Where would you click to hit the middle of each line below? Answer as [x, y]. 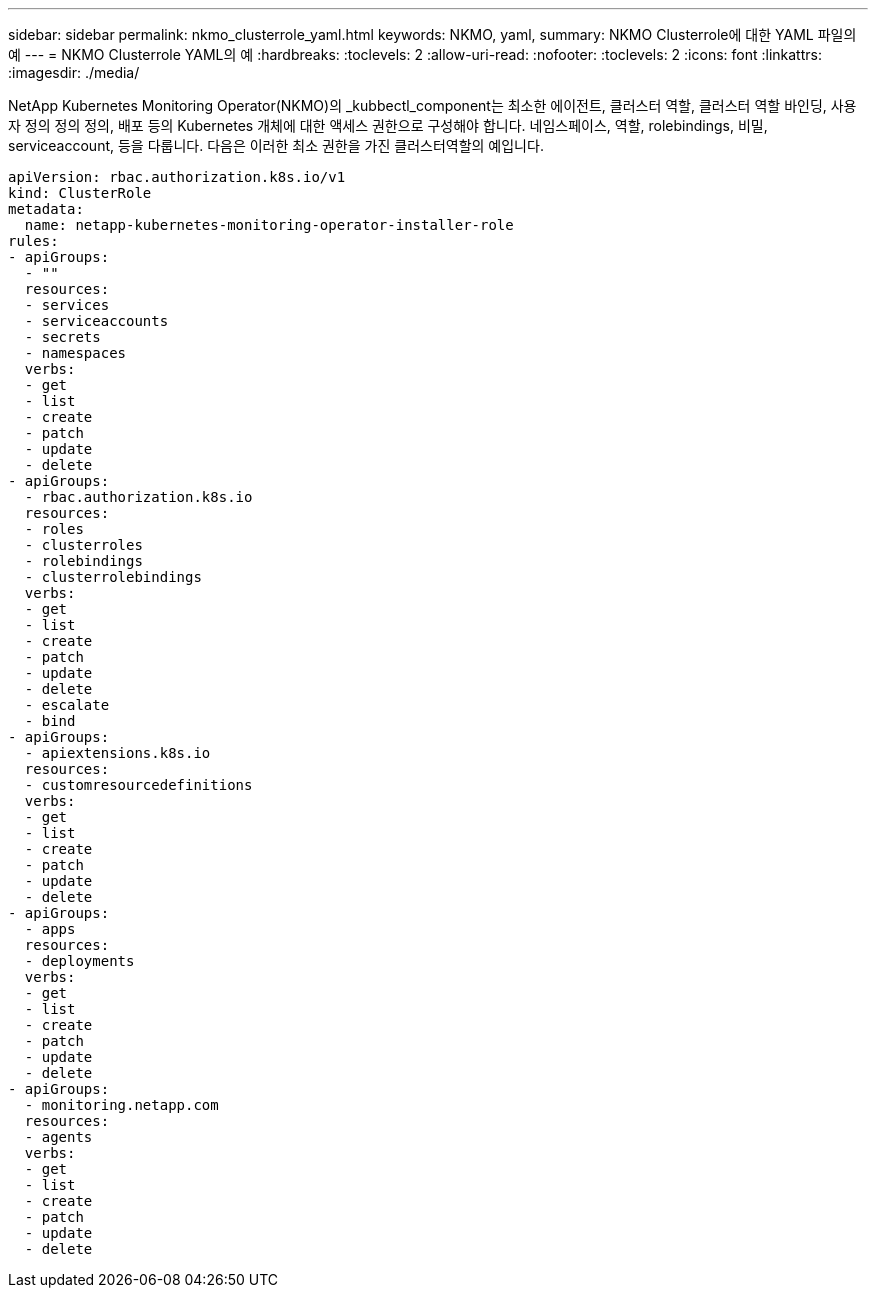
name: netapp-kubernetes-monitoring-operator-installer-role [269, 225]
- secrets [62, 337]
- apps [50, 929]
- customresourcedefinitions [138, 785]
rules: [33, 241]
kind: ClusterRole [80, 193]
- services [67, 305]
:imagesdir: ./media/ [74, 72]
